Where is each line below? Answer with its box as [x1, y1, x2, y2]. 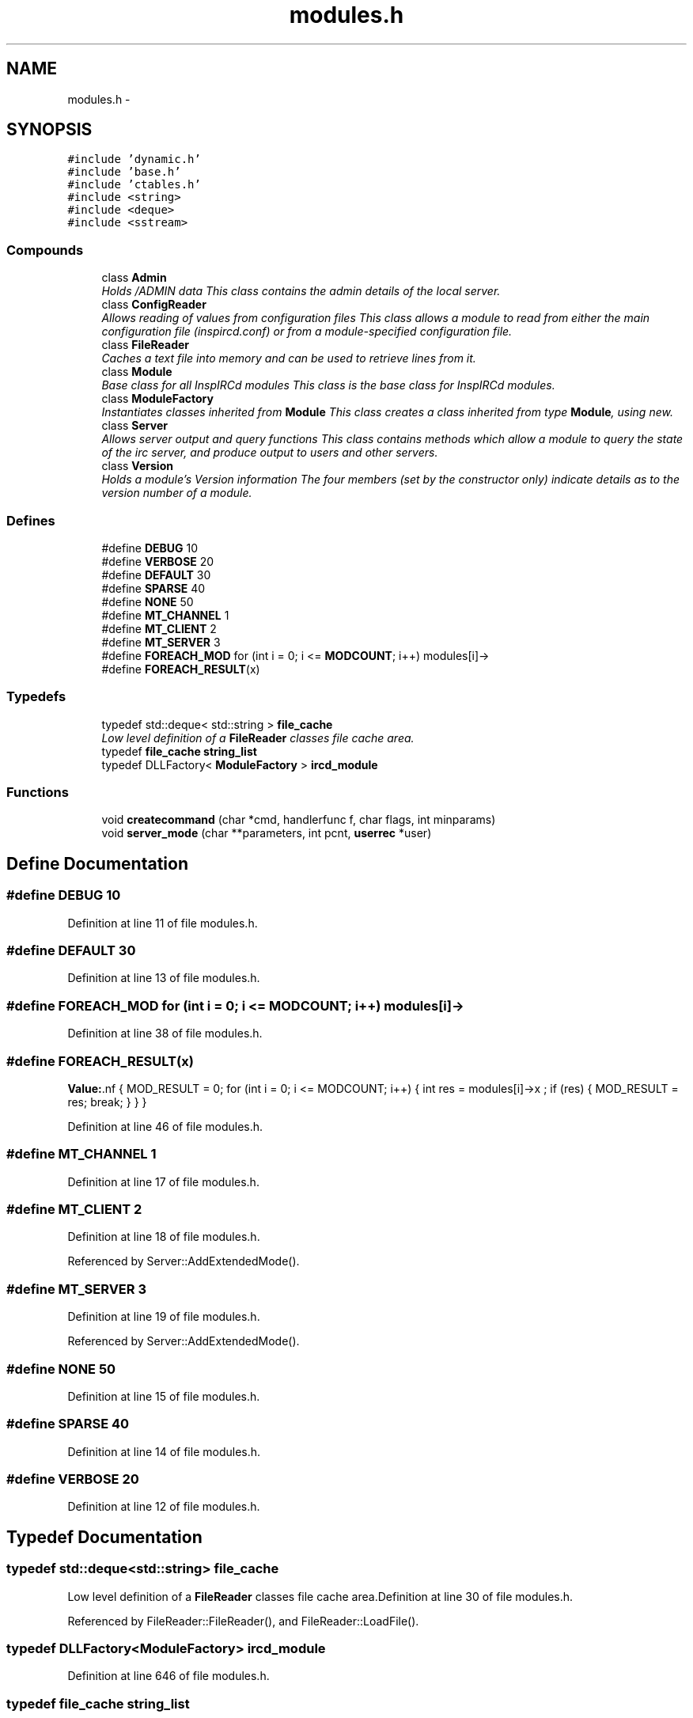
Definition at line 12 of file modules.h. [67, 1500, 260, 1514]
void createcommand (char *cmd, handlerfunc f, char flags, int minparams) [101, 813, 496, 827]
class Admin [101, 271, 167, 285]
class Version [101, 459, 173, 473]
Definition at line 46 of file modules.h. [67, 1119, 263, 1133]
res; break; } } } [67, 1094, 147, 1109]
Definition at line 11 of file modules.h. [67, 916, 258, 930]
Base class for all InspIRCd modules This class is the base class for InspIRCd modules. [101, 378, 555, 393]
